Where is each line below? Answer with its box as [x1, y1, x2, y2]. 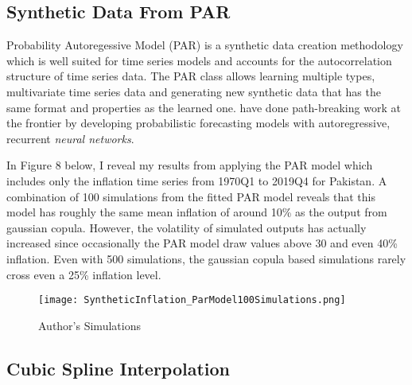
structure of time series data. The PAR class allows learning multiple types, [6, 68, 375, 84]
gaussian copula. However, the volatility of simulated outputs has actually [6, 219, 367, 235]
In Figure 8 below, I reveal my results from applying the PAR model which [6, 157, 373, 173]
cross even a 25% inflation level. [6, 266, 161, 282]
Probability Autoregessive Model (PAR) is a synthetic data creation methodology [6, 37, 403, 53]
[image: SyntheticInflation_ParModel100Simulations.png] [38, 294, 346, 306]
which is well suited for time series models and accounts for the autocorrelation [6, 52, 392, 68]
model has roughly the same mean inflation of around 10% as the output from [6, 204, 387, 220]
